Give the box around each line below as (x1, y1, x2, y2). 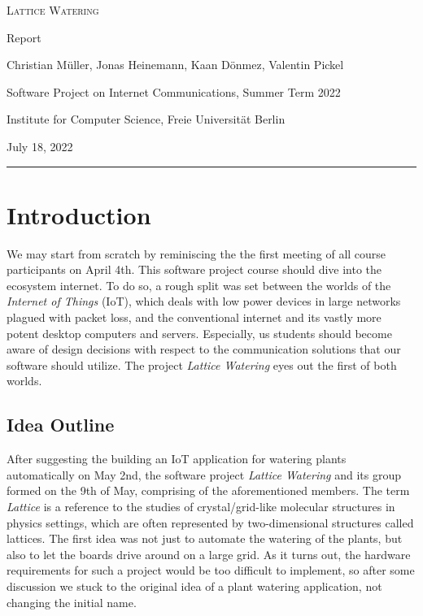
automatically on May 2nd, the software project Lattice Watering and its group (7, 466, 402, 483)
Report (7, 28, 41, 46)
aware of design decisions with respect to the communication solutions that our (7, 341, 401, 358)
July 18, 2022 (7, 137, 73, 154)
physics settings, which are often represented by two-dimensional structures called (7, 514, 414, 531)
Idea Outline (7, 412, 115, 437)
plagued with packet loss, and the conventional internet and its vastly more (7, 309, 382, 326)
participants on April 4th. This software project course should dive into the (7, 261, 382, 278)
